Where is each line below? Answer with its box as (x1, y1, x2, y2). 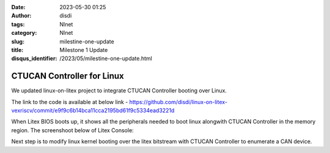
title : (11, 46, 24, 53)
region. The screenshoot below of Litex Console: (11, 126, 134, 134)
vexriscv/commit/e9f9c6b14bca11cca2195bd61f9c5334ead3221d (11, 107, 175, 114)
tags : (11, 20, 25, 28)
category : (11, 29, 37, 37)
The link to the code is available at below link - (11, 98, 128, 105)
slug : (11, 37, 24, 45)
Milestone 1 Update (59, 46, 108, 53)
